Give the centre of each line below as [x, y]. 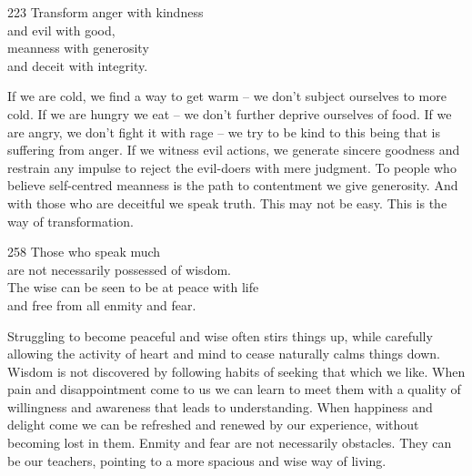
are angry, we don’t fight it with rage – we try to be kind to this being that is [224, 132]
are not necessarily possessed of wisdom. [119, 269]
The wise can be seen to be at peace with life [133, 287]
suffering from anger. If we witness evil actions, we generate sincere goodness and [234, 150]
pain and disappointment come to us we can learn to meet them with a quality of [234, 389]
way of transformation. [71, 221]
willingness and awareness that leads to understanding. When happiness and [220, 406]
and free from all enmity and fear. [102, 304]
